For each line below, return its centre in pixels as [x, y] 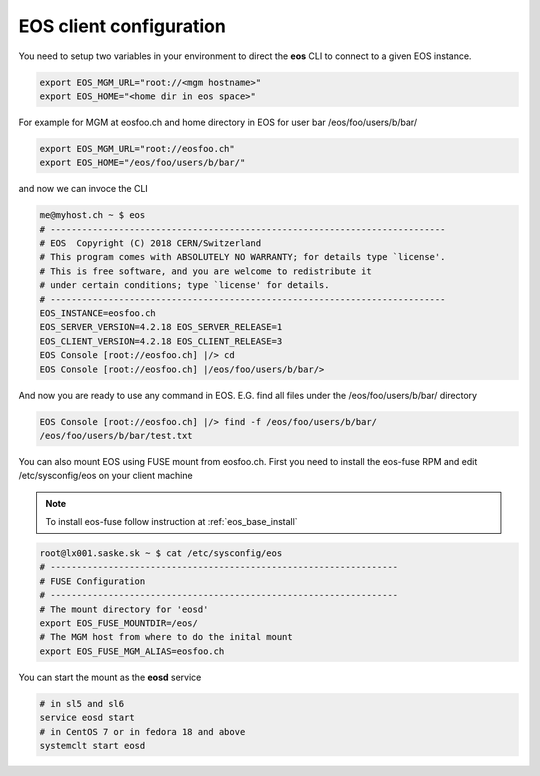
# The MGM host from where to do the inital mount [166, 637]
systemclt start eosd [92, 745]
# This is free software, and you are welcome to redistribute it [205, 271]
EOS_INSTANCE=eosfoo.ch [98, 313]
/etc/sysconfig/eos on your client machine [106, 476]
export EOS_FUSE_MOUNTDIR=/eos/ [119, 623]
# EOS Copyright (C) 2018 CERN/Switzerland [150, 243]
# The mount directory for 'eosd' [124, 609]
